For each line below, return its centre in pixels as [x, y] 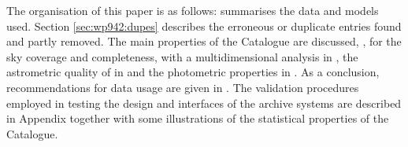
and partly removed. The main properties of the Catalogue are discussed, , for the [204, 41]
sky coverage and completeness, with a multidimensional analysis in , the [182, 56]
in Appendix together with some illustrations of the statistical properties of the [198, 118]
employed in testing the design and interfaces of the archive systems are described [204, 103]
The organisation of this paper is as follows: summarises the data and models [193, 10]
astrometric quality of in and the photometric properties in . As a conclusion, [193, 72]
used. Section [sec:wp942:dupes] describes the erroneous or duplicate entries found [204, 26]
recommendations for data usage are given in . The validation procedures [183, 87]
